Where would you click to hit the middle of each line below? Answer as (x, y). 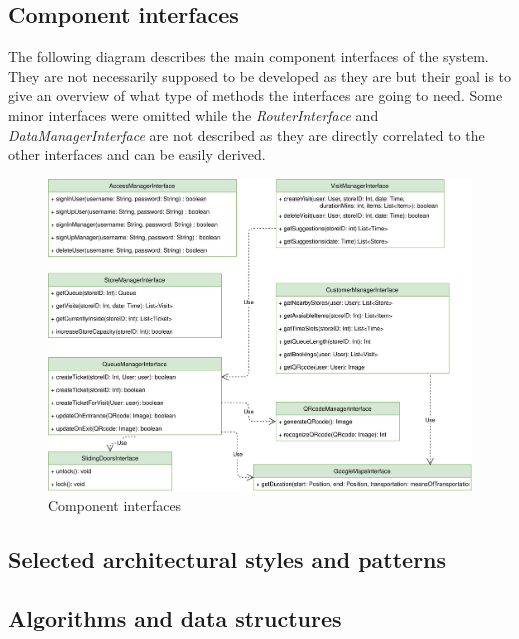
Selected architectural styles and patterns (227, 559)
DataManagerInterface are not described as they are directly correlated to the (246, 134)
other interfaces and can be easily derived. (137, 154)
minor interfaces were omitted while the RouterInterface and (193, 114)
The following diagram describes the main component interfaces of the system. (248, 56)
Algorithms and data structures (175, 618)
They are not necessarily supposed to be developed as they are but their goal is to (260, 75)
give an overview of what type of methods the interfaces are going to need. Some (255, 95)
